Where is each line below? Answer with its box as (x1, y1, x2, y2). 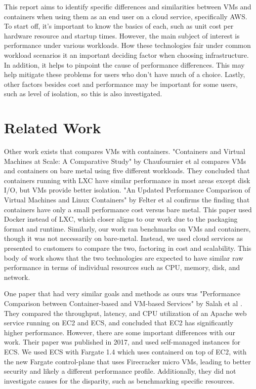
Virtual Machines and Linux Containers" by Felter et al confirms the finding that (4, 194, 250, 205)
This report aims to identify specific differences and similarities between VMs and (4, 1, 252, 11)
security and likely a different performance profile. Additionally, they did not (4, 366, 236, 376)
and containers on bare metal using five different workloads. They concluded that (4, 165, 250, 176)
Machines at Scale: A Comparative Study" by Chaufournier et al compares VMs (4, 156, 246, 166)
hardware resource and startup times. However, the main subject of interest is (4, 30, 240, 40)
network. (4, 272, 30, 282)
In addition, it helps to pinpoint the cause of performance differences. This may (4, 59, 245, 70)
